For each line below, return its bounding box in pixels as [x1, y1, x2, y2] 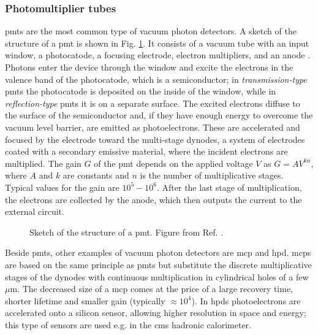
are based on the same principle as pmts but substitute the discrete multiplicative [5, 258, 312, 271]
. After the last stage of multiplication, [156, 180, 302, 193]
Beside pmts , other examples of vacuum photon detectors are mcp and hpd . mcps [5, 246, 311, 259]
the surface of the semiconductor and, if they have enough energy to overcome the [5, 109, 313, 121]
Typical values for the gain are [5, 180, 119, 193]
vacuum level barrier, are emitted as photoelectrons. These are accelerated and [5, 120, 300, 133]
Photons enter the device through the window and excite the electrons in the [5, 61, 293, 73]
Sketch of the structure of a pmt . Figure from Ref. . [29, 225, 224, 238]
